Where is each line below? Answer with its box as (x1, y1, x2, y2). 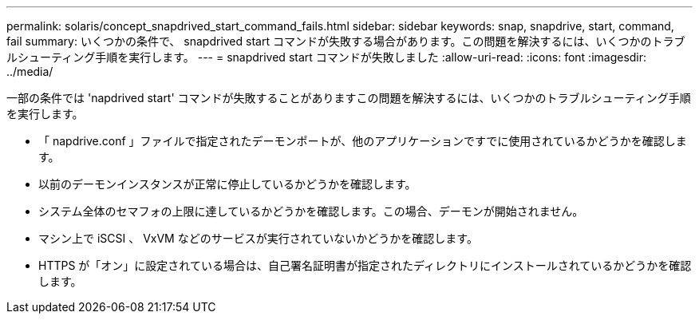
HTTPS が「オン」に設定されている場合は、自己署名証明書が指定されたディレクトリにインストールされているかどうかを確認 (38, 259, 692, 272)
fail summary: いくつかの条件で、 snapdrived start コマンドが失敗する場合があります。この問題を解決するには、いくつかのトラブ (6, 34, 685, 48)
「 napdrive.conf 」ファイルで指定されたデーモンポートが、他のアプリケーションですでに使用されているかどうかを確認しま (38, 134, 687, 148)
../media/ (6, 65, 53, 78)
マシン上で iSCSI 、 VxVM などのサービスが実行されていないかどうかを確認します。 (38, 231, 478, 245)
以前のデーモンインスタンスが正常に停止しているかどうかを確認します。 (38, 177, 417, 191)
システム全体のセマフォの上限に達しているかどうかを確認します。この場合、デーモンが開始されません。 (38, 204, 584, 218)
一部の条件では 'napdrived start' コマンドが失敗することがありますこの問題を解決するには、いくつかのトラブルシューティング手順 (6, 91, 691, 105)
